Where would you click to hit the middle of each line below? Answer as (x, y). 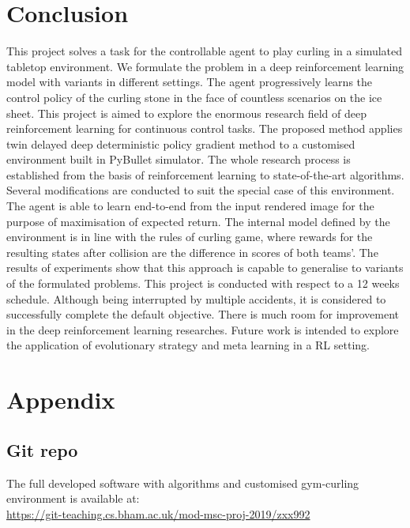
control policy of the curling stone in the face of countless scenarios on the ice (194, 97)
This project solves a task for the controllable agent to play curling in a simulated (205, 51)
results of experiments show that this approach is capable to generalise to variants (205, 268)
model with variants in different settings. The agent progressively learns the (190, 82)
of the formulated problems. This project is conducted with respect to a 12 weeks (203, 283)
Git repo (42, 449)
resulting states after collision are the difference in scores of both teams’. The (192, 252)
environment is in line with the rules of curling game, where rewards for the (190, 237)
